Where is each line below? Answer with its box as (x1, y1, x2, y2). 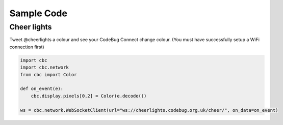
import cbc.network (20, 65, 69, 71)
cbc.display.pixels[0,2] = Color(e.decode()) (31, 93, 147, 99)
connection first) (9, 44, 44, 50)
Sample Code (9, 8, 67, 19)
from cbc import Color (20, 72, 77, 77)
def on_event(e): (20, 86, 64, 91)
